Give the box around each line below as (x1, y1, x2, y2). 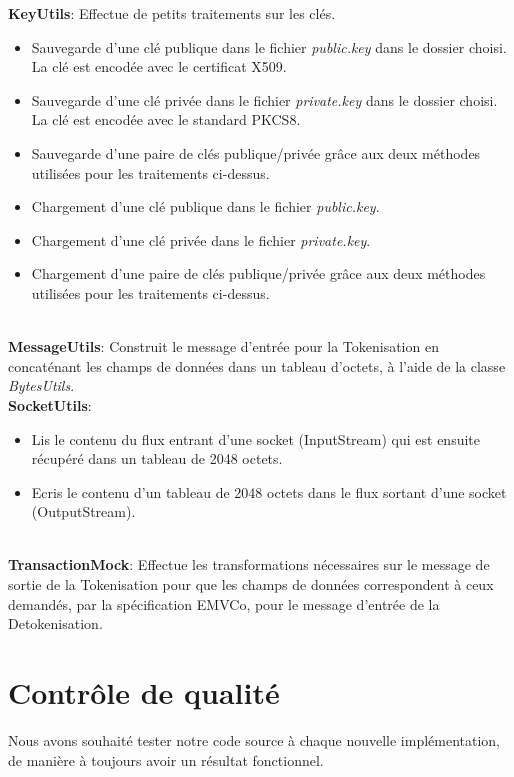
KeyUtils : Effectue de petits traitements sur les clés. (8, 3, 336, 23)
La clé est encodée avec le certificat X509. (31, 56, 287, 77)
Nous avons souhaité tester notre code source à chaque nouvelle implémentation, (8, 729, 501, 750)
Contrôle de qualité (8, 672, 280, 713)
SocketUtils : (8, 394, 92, 415)
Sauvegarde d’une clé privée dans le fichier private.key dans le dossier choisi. (31, 89, 498, 110)
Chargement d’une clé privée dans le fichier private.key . (31, 229, 371, 250)
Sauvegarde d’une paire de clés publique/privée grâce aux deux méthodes (31, 142, 481, 163)
